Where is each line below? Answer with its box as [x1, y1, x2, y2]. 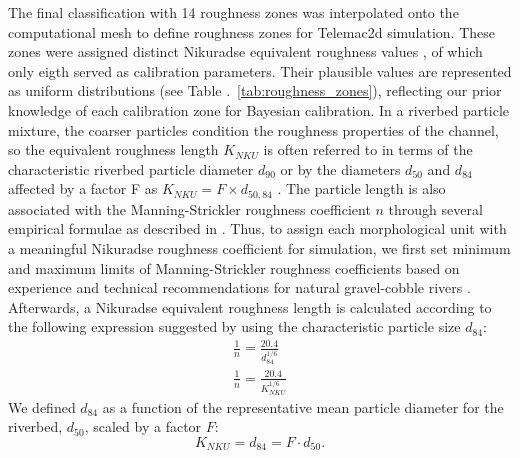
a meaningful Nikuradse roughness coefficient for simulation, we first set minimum [8, 237, 511, 258]
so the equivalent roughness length [8, 139, 219, 160]
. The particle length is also [277, 178, 446, 199]
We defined [8, 396, 76, 417]
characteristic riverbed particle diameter [8, 158, 254, 179]
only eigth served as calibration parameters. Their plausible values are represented [8, 60, 512, 81]
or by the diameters [280, 158, 401, 179]
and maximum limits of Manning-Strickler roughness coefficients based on [8, 257, 460, 278]
